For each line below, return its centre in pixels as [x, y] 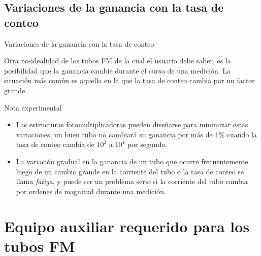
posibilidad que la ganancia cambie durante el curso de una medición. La [118, 70]
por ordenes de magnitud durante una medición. [91, 191]
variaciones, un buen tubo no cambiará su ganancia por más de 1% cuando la [136, 134]
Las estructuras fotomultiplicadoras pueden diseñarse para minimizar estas [132, 124]
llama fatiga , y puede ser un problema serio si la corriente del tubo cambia [132, 181]
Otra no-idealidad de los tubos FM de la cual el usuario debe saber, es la [118, 61]
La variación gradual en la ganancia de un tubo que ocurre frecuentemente [132, 161]
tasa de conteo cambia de [55, 144]
